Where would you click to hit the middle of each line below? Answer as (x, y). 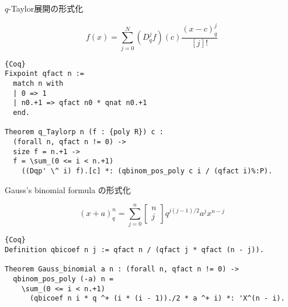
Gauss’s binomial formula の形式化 (68, 189)
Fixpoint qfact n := (45, 74)
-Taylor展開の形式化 (46, 8)
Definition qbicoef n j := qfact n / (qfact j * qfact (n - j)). (134, 250)
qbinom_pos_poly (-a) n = (63, 279)
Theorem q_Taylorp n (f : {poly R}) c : (84, 132)
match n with (38, 83)
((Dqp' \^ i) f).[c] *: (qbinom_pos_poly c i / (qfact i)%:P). (147, 171)
